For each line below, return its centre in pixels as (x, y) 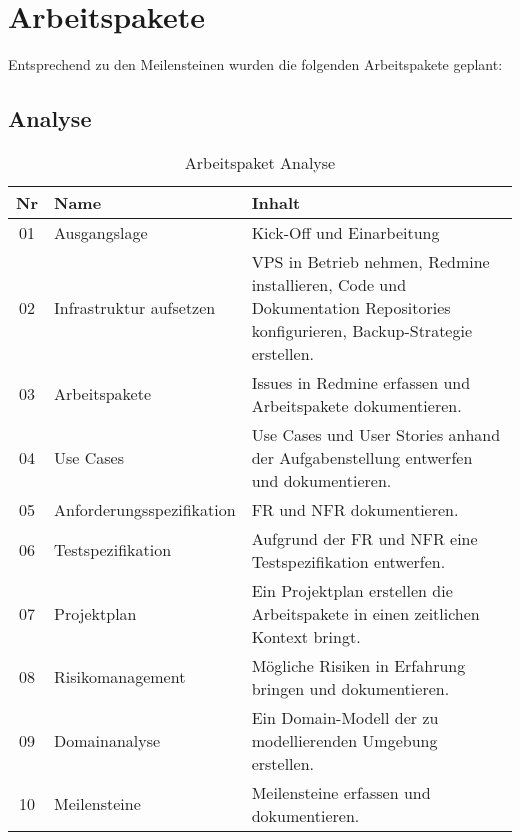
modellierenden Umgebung (344, 740)
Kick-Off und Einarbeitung (345, 232)
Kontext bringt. (306, 636)
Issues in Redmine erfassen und (361, 382)
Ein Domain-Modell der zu (345, 717)
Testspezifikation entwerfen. (348, 561)
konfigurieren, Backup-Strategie (362, 330)
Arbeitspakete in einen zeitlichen (365, 613)
